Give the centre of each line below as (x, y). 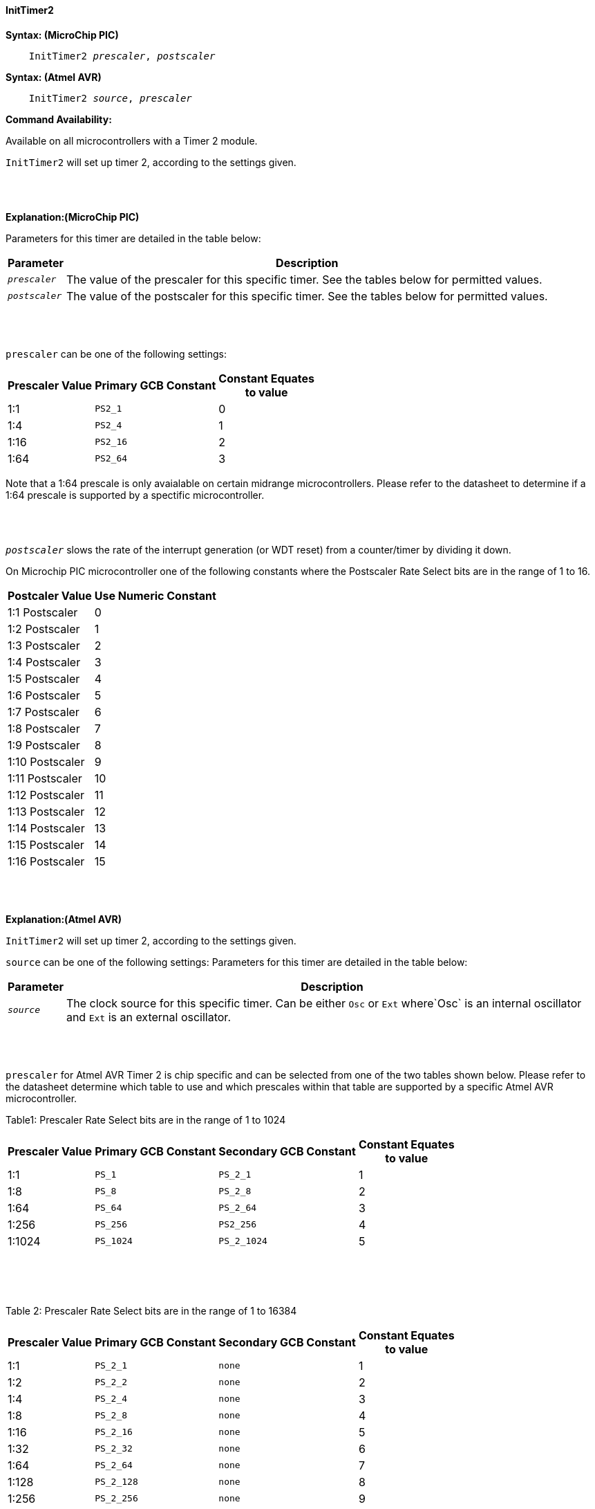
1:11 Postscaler (45, 778)
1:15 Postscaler (46, 844)
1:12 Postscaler (46, 795)
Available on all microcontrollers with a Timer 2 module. (132, 140)
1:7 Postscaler (44, 712)
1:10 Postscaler (46, 761)
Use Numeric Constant (155, 595)
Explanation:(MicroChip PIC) (73, 217)
